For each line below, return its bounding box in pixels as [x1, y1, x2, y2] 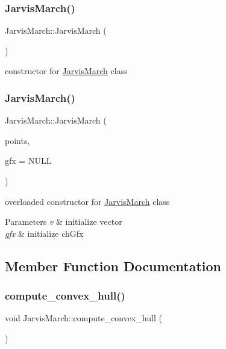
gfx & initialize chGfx [5, 227, 84, 239]
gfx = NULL [5, 154, 52, 167]
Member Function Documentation [5, 256, 222, 275]
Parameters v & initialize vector [5, 215, 122, 228]
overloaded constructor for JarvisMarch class [5, 195, 170, 207]
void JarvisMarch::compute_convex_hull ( [5, 312, 162, 324]
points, [5, 134, 30, 146]
